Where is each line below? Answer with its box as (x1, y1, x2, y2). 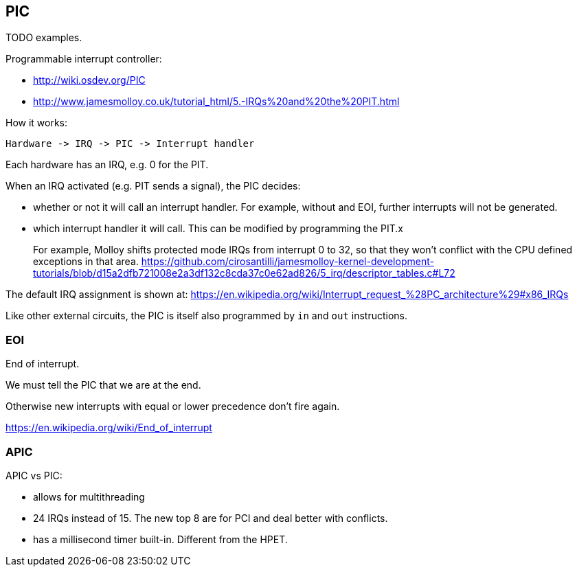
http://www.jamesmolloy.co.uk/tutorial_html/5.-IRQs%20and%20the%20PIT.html (33, 95, 400, 108)
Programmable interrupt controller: (5, 53, 162, 65)
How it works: (5, 117, 68, 129)
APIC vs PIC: (5, 469, 63, 481)
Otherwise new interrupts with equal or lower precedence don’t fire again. (5, 400, 340, 413)
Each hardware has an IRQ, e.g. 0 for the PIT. (5, 159, 209, 171)
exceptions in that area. (33, 255, 139, 268)
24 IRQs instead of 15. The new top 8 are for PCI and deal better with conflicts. (33, 512, 388, 524)
